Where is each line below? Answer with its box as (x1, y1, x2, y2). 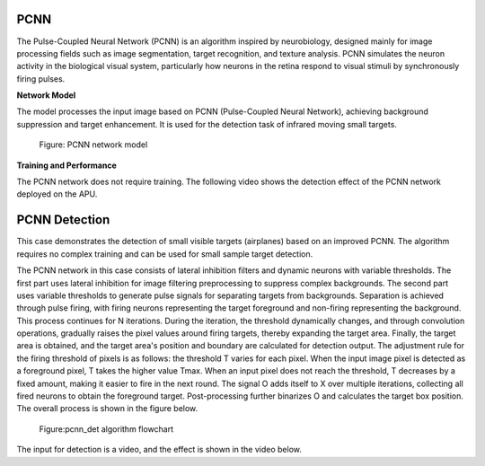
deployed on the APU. (16, 189, 98, 199)
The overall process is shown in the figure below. (16, 403, 198, 414)
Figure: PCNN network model (39, 139, 148, 150)
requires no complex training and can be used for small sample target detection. (16, 248, 313, 259)
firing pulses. (16, 73, 66, 84)
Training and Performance (16, 160, 117, 171)
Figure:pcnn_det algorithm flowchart (39, 423, 174, 435)
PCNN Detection (16, 212, 110, 228)
